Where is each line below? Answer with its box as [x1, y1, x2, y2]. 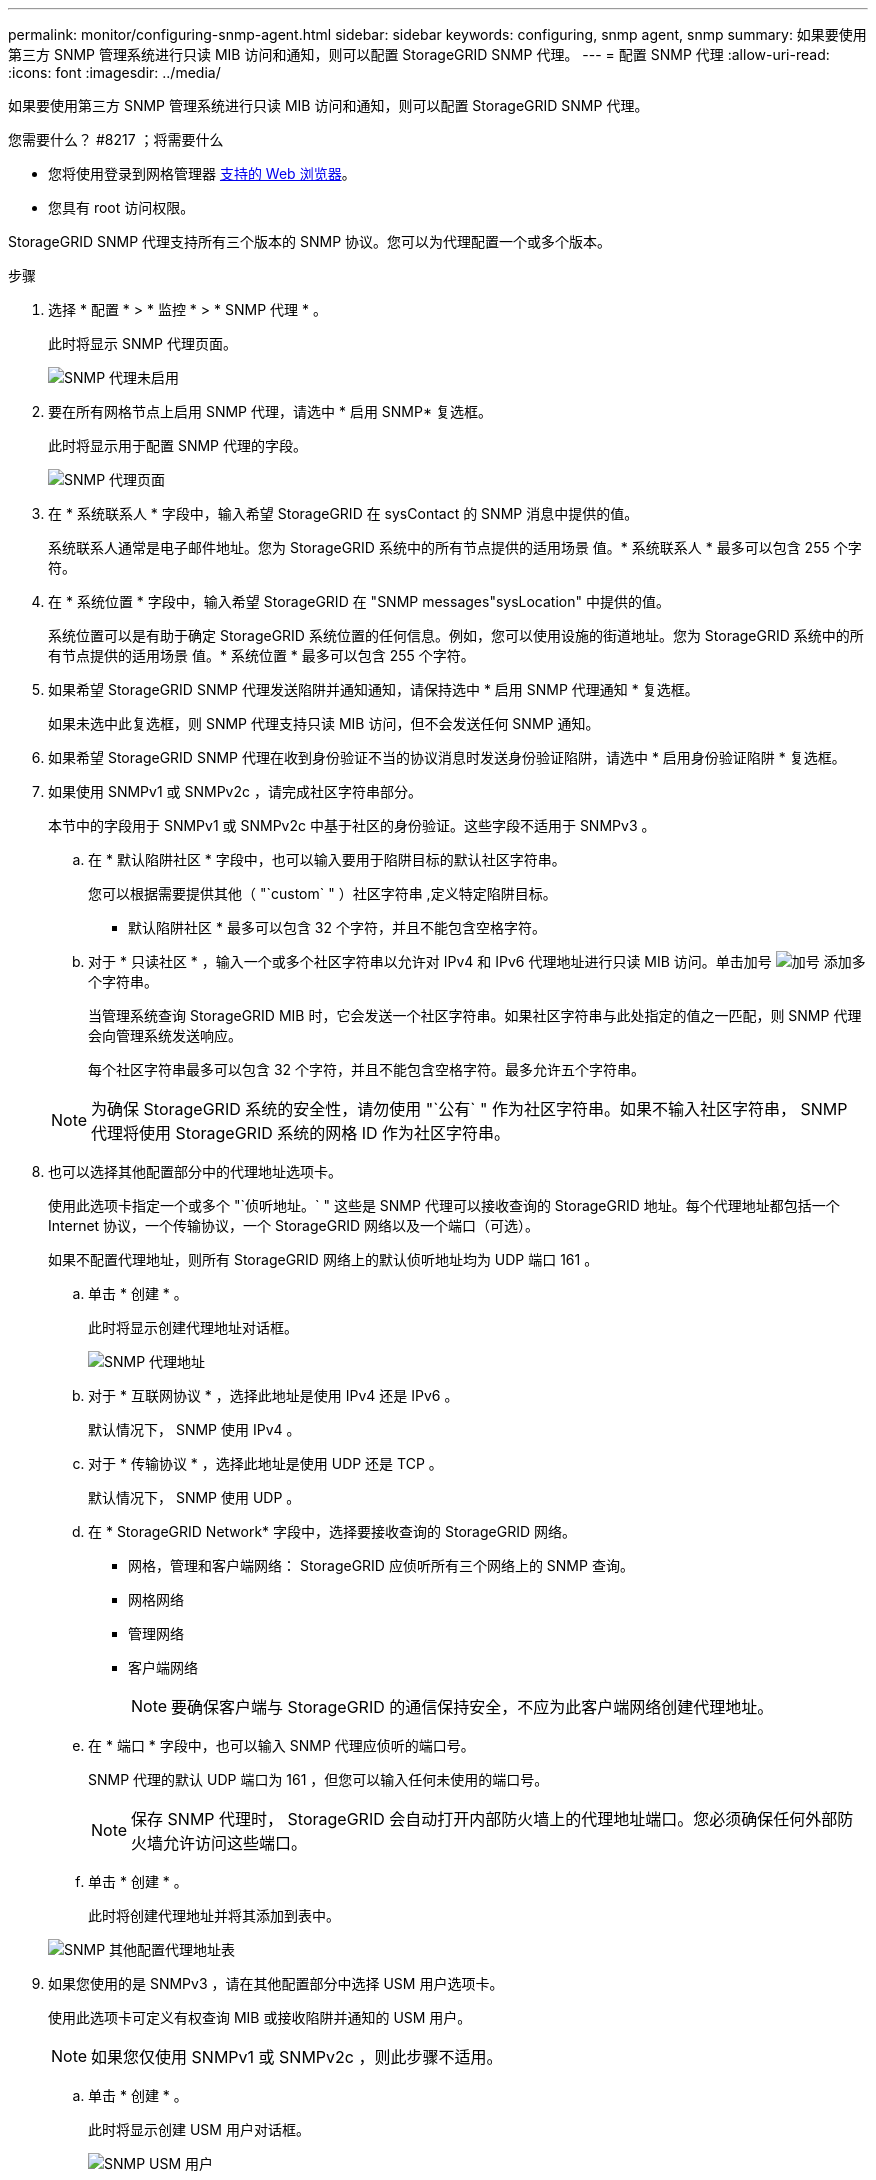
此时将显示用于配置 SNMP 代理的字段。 [48, 437, 307, 454]
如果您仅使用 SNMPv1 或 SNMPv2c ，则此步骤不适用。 [91, 2047, 503, 2067]
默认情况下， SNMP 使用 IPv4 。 [88, 1421, 301, 1438]
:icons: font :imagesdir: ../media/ [8, 64, 221, 81]
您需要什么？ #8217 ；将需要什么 [8, 131, 224, 148]
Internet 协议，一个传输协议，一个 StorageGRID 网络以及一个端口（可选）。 [48, 1217, 539, 1234]
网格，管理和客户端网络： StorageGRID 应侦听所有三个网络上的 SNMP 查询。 [128, 1557, 634, 1574]
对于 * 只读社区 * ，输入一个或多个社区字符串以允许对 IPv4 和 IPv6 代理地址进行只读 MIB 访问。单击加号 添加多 [88, 953, 866, 970]
